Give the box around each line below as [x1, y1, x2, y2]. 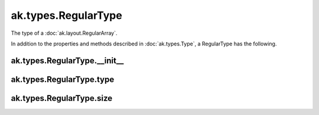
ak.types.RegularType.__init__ [11, 55, 124, 65]
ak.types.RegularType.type [11, 74, 115, 84]
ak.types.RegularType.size [11, 93, 113, 103]
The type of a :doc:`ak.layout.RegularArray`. [11, 29, 118, 37]
